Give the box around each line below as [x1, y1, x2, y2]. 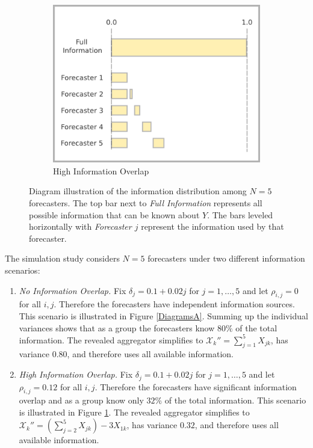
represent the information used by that [141, 220, 284, 233]
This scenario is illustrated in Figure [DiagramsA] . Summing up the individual [19, 309, 308, 322]
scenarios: [5, 263, 40, 276]
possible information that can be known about [29, 208, 200, 221]
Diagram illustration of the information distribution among [29, 185, 247, 197]
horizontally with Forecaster [29, 220, 132, 233]
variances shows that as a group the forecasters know [19, 321, 215, 334]
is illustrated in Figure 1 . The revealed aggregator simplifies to [19, 405, 250, 418]
